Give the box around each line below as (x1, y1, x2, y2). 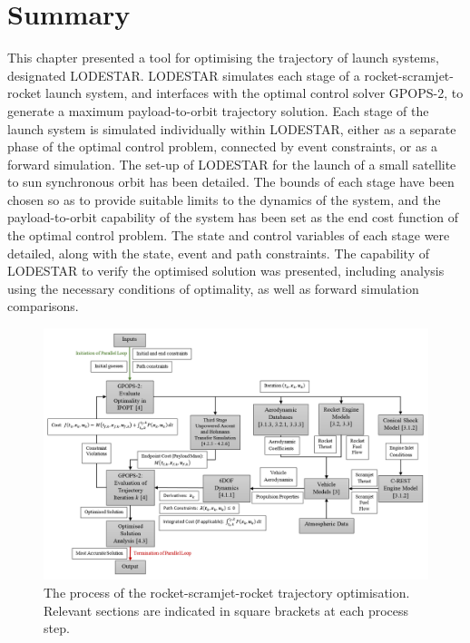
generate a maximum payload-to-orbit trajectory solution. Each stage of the (7, 101, 429, 120)
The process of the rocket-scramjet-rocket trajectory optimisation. (44, 583, 410, 602)
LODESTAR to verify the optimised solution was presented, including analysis (7, 261, 445, 280)
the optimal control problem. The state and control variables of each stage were (7, 226, 450, 245)
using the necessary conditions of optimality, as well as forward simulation (7, 278, 419, 297)
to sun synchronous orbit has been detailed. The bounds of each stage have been (7, 172, 455, 191)
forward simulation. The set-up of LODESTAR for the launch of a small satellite (7, 154, 456, 173)
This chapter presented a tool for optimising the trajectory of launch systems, (7, 48, 439, 67)
